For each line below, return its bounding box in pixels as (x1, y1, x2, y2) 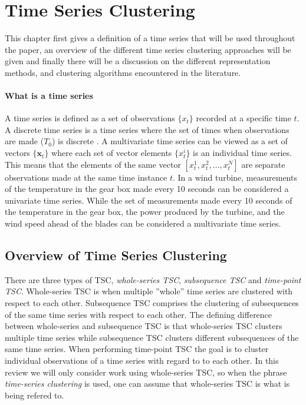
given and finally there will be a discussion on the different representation (5, 55, 271, 67)
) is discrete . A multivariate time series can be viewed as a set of (52, 135, 288, 147)
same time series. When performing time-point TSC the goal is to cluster (5, 343, 269, 355)
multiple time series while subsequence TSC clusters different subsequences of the (5, 331, 299, 343)
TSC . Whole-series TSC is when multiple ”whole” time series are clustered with (5, 285, 293, 297)
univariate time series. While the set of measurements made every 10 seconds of (5, 194, 292, 206)
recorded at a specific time (196, 112, 291, 124)
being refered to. (5, 389, 64, 401)
